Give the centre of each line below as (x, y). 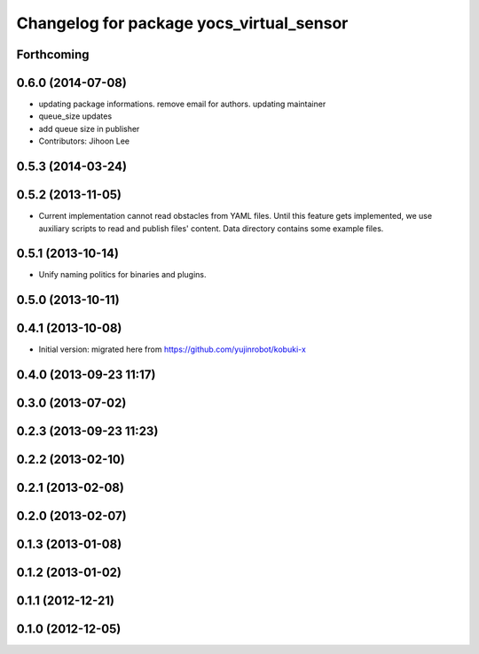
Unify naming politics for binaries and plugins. (123, 275)
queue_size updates (75, 116)
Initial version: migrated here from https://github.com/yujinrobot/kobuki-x (172, 349)
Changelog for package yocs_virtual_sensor (182, 23)
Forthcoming (53, 54)
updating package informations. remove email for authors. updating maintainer (182, 104)
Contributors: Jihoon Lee (84, 141)
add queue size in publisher (89, 128)
